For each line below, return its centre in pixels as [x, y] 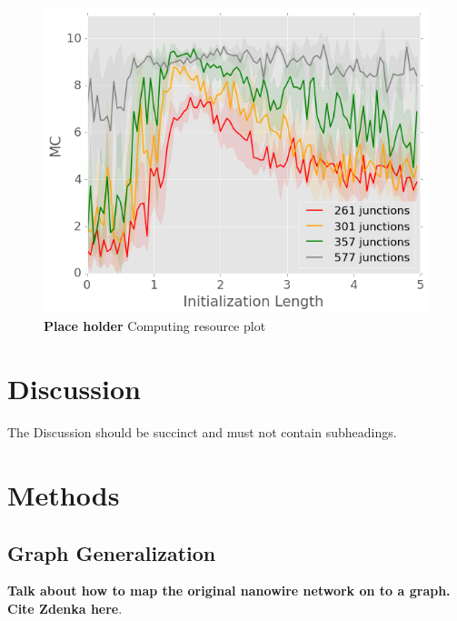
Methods [64, 494]
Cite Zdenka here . [65, 608]
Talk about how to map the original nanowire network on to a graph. [229, 591]
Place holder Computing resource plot [155, 326]
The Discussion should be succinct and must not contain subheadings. [202, 432]
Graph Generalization [112, 552]
